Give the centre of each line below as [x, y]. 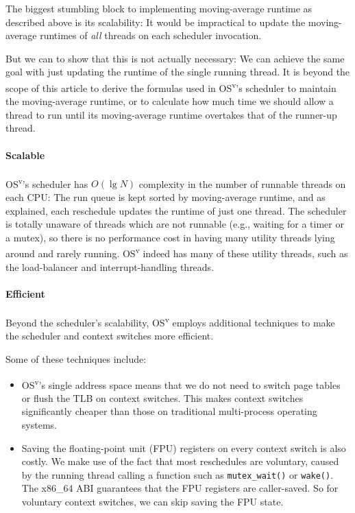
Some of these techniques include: [76, 358]
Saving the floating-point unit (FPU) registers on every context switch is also [184, 448]
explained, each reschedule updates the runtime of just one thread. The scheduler [176, 210]
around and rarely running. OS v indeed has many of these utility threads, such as [177, 252]
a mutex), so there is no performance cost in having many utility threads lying [170, 237]
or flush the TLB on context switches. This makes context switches [162, 397]
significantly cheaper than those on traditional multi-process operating [169, 411]
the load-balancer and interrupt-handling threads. [110, 266]
